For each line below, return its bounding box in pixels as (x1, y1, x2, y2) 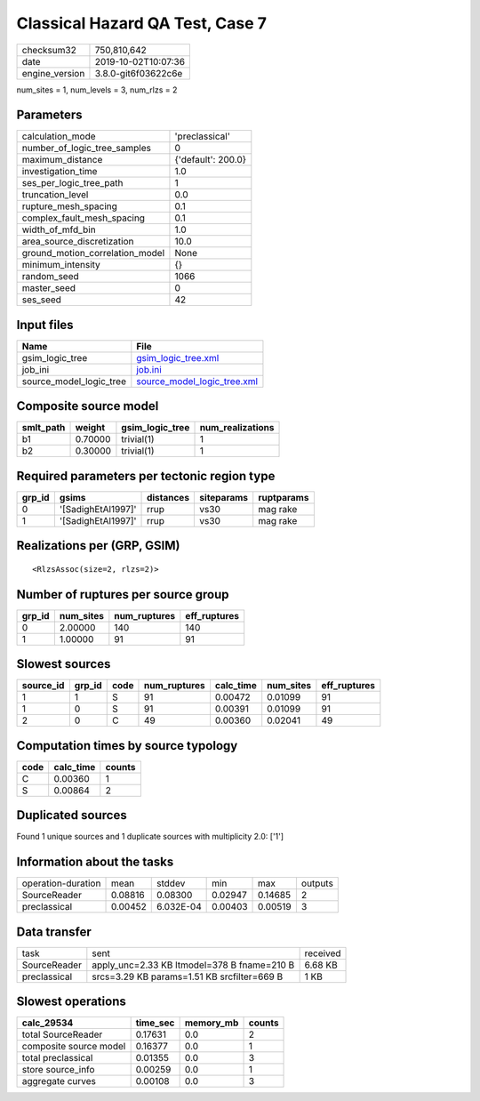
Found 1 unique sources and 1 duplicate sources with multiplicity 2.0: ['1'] (16, 832, 284, 842)
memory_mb (184, 1017, 239, 1029)
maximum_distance (21, 154, 103, 166)
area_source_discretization (21, 236, 134, 248)
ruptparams (258, 492, 309, 503)
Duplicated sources (16, 808, 128, 823)
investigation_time (21, 165, 98, 178)
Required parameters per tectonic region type (16, 468, 276, 484)
